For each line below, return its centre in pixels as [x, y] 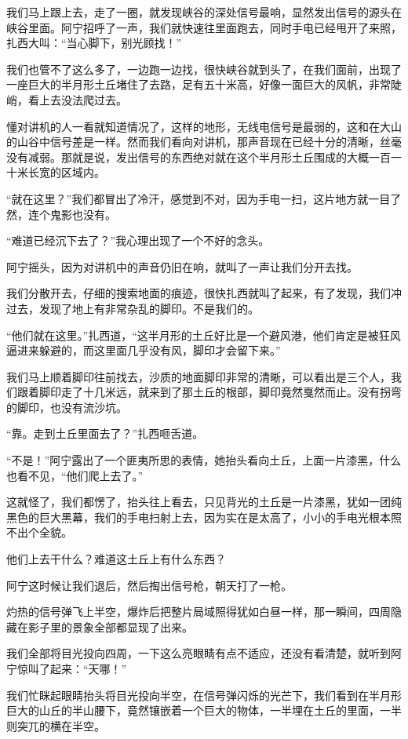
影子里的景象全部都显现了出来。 [110, 626]
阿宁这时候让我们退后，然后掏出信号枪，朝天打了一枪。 [149, 585]
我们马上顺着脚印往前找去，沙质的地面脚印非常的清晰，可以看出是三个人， [199, 376]
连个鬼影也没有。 [72, 214]
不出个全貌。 [39, 532]
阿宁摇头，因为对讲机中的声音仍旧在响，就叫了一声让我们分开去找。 [182, 266]
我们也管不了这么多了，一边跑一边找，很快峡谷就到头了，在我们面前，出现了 [204, 69]
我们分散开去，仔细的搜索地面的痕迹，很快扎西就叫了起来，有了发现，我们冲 [204, 293]
